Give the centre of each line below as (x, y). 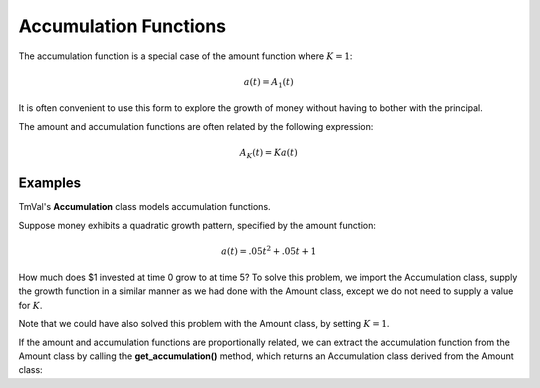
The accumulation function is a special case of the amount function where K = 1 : (185, 56)
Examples (50, 183)
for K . (30, 305)
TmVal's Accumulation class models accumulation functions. (144, 207)
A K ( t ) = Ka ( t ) (269, 153)
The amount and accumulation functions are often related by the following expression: (196, 126)
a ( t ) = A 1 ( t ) (268, 83)
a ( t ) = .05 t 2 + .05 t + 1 (269, 250)
